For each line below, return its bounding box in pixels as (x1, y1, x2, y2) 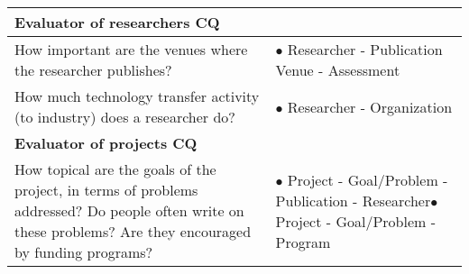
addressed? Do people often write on (14, 200, 244, 221)
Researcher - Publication (287, 39, 443, 59)
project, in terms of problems (14, 179, 198, 200)
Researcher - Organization (287, 96, 453, 117)
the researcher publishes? (14, 59, 172, 80)
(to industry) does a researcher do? (14, 106, 235, 127)
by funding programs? (14, 242, 153, 262)
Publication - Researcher (275, 189, 431, 211)
